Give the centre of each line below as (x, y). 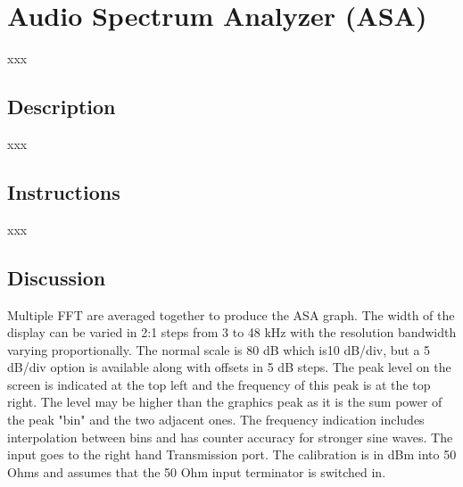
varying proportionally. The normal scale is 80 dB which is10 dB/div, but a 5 (219, 349)
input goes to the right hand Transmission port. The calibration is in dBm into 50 (232, 454)
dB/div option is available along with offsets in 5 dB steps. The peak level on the (229, 367)
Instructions (64, 191)
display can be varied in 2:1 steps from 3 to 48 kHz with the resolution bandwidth (232, 332)
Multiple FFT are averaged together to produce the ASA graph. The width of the (231, 314)
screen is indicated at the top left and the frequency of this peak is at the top (219, 384)
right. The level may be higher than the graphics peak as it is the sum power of (225, 402)
